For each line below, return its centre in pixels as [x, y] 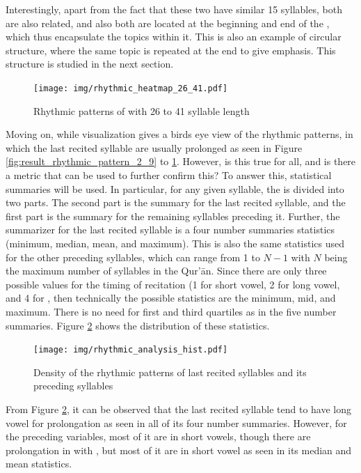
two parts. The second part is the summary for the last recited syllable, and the [176, 202]
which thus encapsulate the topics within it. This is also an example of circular [174, 37]
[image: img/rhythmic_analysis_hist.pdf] [131, 350]
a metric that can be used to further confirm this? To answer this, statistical [169, 175]
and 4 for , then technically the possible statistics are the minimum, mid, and [171, 298]
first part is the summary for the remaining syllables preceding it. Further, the [173, 216]
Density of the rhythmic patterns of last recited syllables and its [170, 372]
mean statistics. [39, 464]
